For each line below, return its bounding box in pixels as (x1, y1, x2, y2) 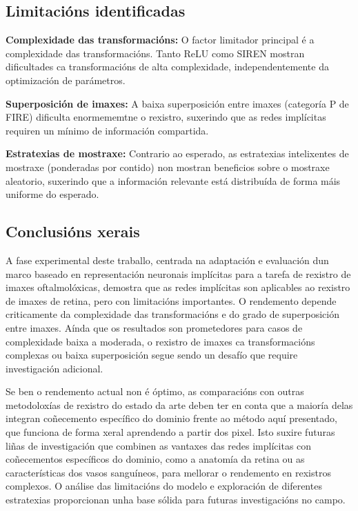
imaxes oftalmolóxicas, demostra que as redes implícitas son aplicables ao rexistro (6, 280, 350, 294)
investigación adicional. (6, 361, 103, 375)
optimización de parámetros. (6, 72, 126, 87)
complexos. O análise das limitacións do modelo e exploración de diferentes (6, 479, 322, 493)
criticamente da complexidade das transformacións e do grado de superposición (6, 307, 339, 321)
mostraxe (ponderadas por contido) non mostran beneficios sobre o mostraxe (6, 159, 330, 174)
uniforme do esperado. (6, 187, 99, 201)
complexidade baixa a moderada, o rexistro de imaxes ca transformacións (6, 334, 315, 348)
